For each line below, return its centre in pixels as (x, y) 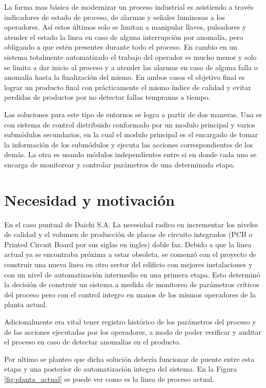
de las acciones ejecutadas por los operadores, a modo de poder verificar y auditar (133, 331)
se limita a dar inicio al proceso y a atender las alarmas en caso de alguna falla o (131, 67)
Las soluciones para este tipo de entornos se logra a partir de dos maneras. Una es (133, 114)
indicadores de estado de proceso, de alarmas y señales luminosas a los (115, 17)
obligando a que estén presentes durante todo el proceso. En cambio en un (121, 47)
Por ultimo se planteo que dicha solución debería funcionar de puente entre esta (129, 359)
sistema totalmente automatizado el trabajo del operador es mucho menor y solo (130, 57)
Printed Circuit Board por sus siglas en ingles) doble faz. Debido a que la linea (128, 244)
